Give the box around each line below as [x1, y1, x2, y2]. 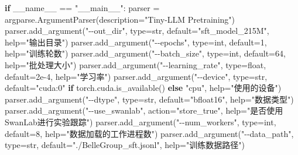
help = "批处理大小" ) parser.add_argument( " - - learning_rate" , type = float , [5, 58, 266, 71]
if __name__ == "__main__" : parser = [5, 2, 160, 13]
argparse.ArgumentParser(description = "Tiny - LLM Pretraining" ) [5, 13, 235, 25]
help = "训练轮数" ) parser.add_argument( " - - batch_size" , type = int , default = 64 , [5, 47, 286, 59]
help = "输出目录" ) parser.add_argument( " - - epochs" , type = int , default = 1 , [5, 36, 267, 48]
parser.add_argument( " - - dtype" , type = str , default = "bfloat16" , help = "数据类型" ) [5, 93, 294, 105]
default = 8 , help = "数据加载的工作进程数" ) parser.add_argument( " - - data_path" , [5, 127, 294, 139]
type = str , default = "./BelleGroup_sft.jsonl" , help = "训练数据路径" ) [5, 139, 245, 151]
